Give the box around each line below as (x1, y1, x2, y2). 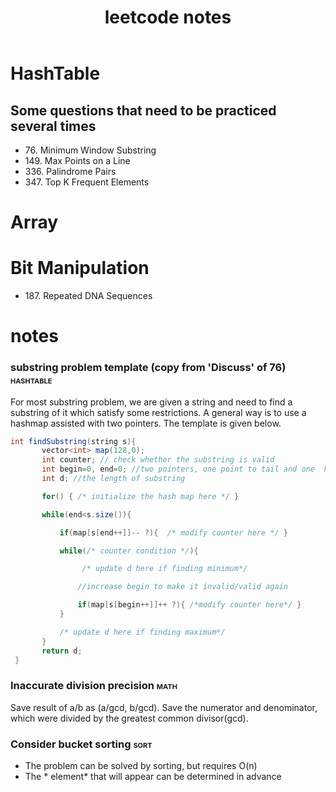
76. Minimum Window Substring (24, 144, 157, 156)
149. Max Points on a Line (24, 155, 131, 166)
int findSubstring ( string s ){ (10, 436, 137, 446)
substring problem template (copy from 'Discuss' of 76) (10, 361, 287, 375)
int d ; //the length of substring (41, 474, 186, 484)
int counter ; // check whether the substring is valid (41, 455, 275, 465)
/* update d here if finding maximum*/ (59, 627, 226, 637)
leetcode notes (104, 6, 232, 29)
